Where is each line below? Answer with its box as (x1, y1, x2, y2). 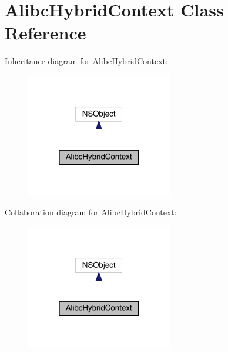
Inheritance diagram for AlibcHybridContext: (5, 55, 168, 67)
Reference (5, 21, 86, 45)
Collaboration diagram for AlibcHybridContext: (5, 206, 177, 218)
